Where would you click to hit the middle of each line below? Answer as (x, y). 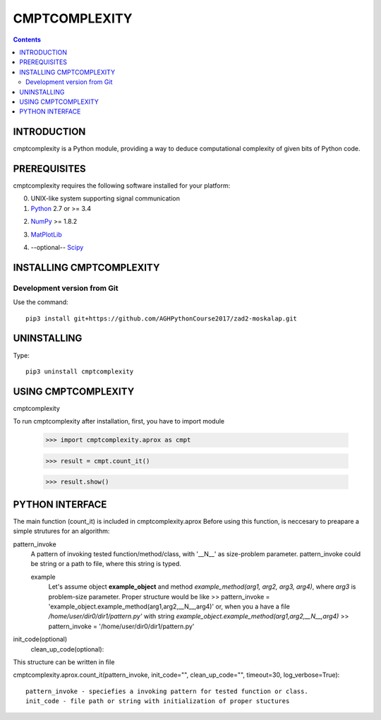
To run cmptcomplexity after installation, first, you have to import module (119, 421)
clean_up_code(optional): (67, 649)
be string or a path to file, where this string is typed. (106, 564)
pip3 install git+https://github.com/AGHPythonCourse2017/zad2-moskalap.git (162, 318)
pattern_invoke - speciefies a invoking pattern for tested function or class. (167, 691)
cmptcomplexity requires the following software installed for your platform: (122, 186)
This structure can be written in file (64, 662)
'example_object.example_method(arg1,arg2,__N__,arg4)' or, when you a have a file (169, 606)
